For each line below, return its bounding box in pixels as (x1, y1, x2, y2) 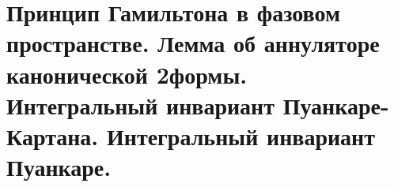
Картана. (6, 119, 99, 151)
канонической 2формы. (6, 58, 248, 90)
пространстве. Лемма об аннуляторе (6, 27, 380, 59)
